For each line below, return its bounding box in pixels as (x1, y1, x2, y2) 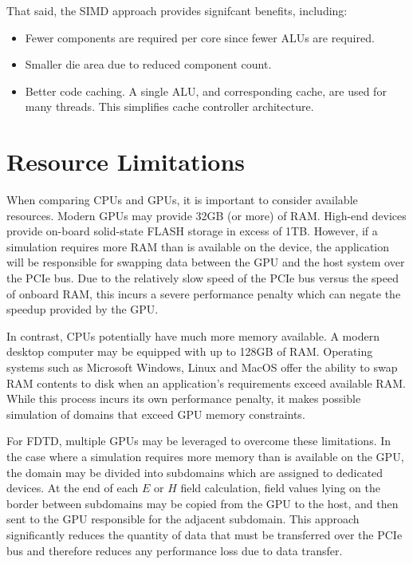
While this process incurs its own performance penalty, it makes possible (6, 390, 361, 407)
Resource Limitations (6, 145, 246, 178)
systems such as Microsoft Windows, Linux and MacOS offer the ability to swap (6, 359, 398, 376)
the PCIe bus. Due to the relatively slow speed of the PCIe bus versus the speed (6, 270, 399, 286)
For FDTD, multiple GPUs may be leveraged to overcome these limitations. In (6, 432, 391, 449)
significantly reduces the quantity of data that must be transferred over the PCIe (6, 526, 403, 542)
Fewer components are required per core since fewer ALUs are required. (25, 29, 375, 45)
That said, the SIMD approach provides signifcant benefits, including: (6, 2, 348, 18)
